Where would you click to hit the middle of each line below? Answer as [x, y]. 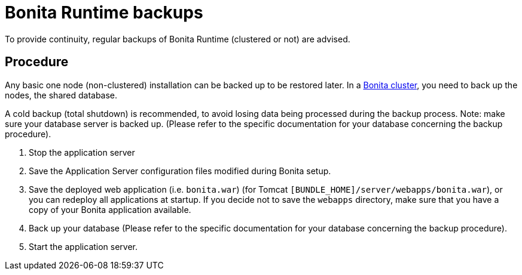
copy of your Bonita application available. [110, 209]
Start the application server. [83, 246]
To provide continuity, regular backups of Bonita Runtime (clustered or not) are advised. [178, 39]
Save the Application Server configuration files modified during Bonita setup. [180, 171]
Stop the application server [82, 152]
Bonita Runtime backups [104, 13]
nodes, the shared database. [61, 95]
